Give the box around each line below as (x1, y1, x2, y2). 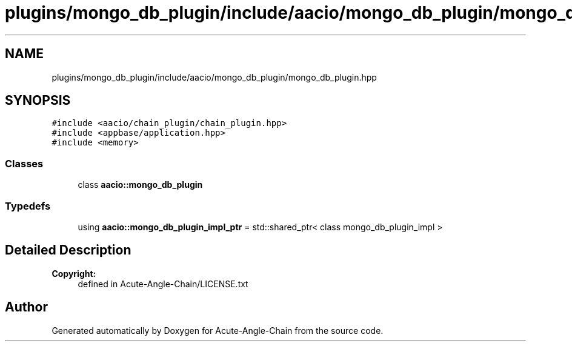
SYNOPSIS (5, 93, 71, 108)
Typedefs (5, 199, 51, 212)
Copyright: (52, 268, 96, 279)
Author (5, 299, 48, 315)
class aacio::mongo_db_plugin (78, 179, 203, 190)
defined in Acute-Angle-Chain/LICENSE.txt (78, 278, 248, 289)
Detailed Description (5, 242, 131, 258)
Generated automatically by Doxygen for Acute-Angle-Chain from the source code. (52, 325, 384, 336)
